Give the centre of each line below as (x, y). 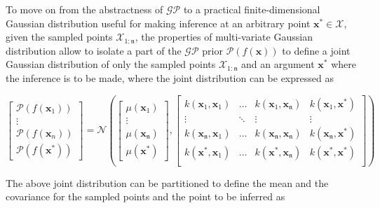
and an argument (278, 64)
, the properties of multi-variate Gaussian (224, 37)
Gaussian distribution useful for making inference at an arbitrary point (158, 23)
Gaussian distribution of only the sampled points (111, 64)
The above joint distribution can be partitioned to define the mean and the (167, 182)
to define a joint (316, 50)
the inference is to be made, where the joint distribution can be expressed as (170, 77)
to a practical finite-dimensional (252, 9)
